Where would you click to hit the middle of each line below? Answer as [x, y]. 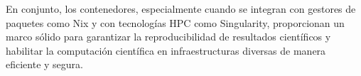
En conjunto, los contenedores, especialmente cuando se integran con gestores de [181, 9]
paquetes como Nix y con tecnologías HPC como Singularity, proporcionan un [175, 22]
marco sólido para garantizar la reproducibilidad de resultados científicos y [168, 37]
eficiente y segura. [44, 64]
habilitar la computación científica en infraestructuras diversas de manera [166, 50]
